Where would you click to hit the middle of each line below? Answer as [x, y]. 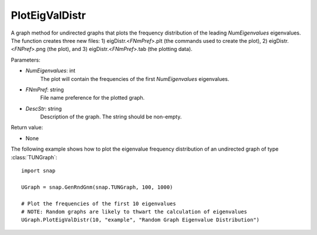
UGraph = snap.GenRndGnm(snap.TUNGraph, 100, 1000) [97, 187]
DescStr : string [43, 108]
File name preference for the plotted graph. [92, 98]
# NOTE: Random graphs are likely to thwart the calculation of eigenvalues [134, 212]
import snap [38, 171]
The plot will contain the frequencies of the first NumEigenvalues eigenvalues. [135, 79]
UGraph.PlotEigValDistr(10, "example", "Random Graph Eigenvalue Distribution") [141, 220]
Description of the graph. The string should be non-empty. [111, 117]
